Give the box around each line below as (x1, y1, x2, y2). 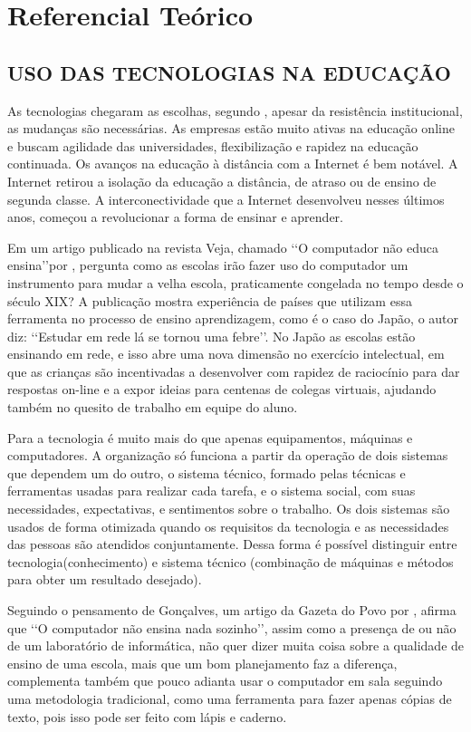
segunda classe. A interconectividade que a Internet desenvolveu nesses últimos (7, 189, 445, 208)
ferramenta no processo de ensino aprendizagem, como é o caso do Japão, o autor (7, 309, 459, 328)
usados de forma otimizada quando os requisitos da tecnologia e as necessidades (7, 516, 449, 535)
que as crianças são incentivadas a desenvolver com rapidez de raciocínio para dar (7, 361, 460, 380)
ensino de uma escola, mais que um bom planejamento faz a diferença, (7, 653, 398, 672)
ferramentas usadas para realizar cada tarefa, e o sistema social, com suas (7, 481, 416, 500)
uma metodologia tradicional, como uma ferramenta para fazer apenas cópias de (7, 689, 452, 708)
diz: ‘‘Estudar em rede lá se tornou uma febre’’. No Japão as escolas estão (7, 326, 416, 345)
